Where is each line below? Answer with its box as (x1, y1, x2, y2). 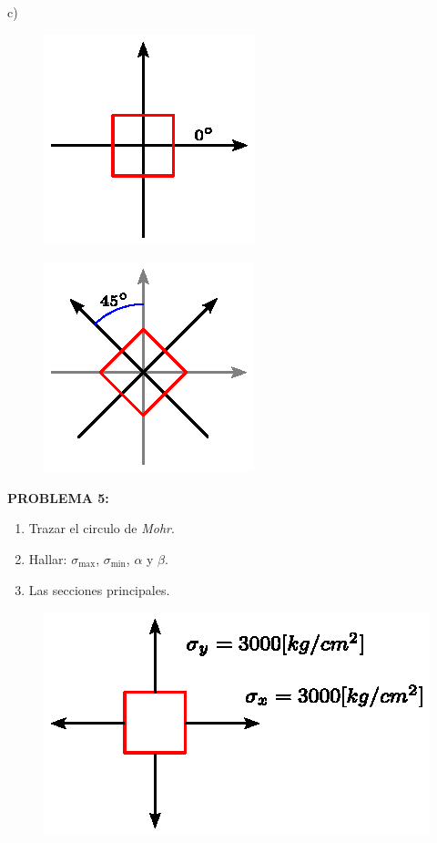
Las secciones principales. (28, 580, 170, 599)
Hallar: (28, 549, 67, 568)
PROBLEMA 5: (7, 488, 109, 507)
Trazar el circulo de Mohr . (28, 519, 175, 538)
